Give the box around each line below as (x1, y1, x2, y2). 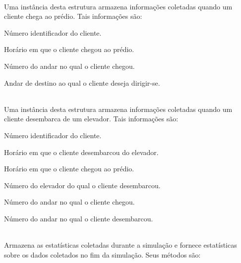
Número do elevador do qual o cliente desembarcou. (4, 180, 161, 190)
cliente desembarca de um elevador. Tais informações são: (4, 113, 179, 124)
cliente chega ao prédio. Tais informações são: (4, 11, 142, 21)
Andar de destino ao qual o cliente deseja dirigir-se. (4, 77, 160, 88)
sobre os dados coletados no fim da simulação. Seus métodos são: (4, 249, 201, 260)
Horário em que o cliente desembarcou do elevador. (4, 147, 159, 157)
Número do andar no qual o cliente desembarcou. (4, 213, 153, 223)
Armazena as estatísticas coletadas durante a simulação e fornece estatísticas (4, 240, 237, 250)
